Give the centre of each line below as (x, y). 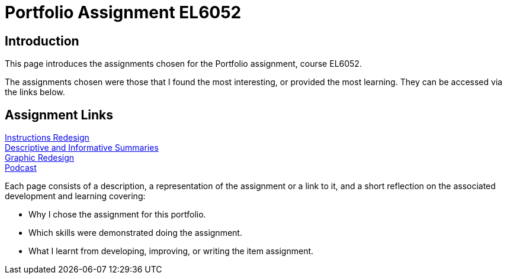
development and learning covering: (75, 196)
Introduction (42, 41)
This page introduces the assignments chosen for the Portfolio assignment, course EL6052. (183, 64)
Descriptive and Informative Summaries (82, 148)
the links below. (35, 92)
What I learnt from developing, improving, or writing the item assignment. (171, 251)
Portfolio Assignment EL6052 (123, 12)
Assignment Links (59, 115)
